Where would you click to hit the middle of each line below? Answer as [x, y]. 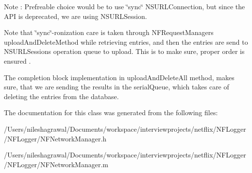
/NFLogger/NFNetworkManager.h [55, 138]
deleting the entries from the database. [61, 96]
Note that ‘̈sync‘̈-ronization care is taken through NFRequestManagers [109, 32]
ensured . [17, 61]
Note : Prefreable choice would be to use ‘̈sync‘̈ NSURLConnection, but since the [125, 6]
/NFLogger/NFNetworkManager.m [56, 164]
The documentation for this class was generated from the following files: [111, 112]
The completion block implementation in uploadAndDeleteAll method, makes [119, 77]
